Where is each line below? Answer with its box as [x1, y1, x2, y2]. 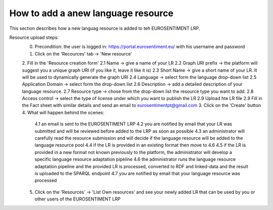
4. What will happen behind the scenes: [22, 109, 105, 116]
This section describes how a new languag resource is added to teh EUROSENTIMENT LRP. [9, 25, 200, 31]
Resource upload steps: [9, 34, 59, 40]
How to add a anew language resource [9, 8, 174, 19]
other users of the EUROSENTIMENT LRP [34, 196, 121, 202]
